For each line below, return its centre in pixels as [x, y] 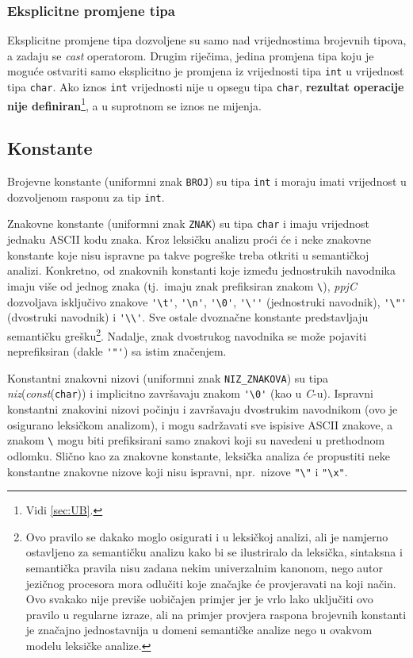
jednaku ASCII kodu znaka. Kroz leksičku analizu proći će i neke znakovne [189, 239]
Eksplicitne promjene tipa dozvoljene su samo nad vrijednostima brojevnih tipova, [207, 40]
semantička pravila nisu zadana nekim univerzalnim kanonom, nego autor [205, 567]
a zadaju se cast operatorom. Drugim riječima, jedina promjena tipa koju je [191, 55]
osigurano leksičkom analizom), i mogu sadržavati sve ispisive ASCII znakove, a [200, 424]
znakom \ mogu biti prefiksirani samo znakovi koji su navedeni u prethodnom [196, 440]
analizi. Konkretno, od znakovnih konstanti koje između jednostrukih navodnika [201, 270]
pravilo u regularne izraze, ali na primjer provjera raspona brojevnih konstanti [216, 614]
